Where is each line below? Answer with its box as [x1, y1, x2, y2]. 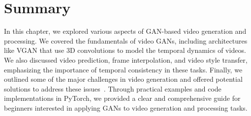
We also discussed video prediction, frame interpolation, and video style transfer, [4, 54, 248, 65]
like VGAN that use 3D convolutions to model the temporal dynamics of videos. [4, 45, 246, 55]
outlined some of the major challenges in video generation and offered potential [4, 74, 243, 84]
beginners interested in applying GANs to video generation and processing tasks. [4, 102, 248, 113]
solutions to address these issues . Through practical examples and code [4, 83, 221, 93]
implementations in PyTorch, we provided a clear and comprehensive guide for [4, 93, 241, 103]
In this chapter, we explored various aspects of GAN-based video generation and [4, 26, 247, 36]
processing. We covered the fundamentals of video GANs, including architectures [4, 35, 248, 46]
